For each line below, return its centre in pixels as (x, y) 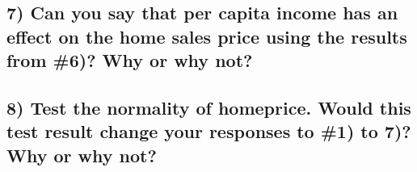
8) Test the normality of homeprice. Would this (209, 107)
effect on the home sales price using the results (207, 36)
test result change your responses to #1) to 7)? (209, 131)
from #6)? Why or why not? (130, 60)
